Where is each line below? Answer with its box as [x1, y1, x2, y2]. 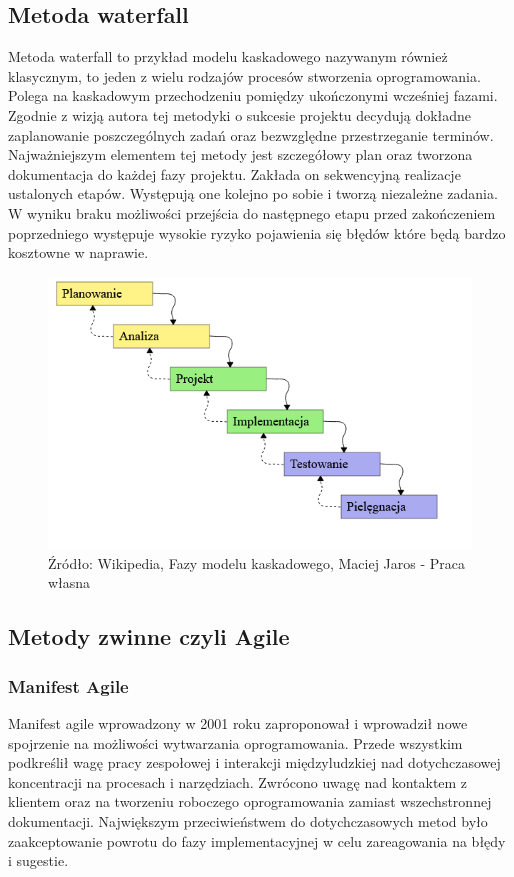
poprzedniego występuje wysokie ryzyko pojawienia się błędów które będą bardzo [8, 222, 506, 243]
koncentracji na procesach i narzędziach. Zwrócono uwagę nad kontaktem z [8, 771, 468, 792]
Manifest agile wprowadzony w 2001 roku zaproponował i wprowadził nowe [8, 712, 468, 733]
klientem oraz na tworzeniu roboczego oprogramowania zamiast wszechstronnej [8, 791, 492, 812]
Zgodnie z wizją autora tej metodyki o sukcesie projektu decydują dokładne [8, 104, 472, 125]
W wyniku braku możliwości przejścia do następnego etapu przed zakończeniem [8, 202, 496, 223]
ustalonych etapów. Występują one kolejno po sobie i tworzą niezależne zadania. [8, 183, 498, 204]
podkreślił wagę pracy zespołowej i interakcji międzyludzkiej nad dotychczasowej [8, 752, 501, 773]
